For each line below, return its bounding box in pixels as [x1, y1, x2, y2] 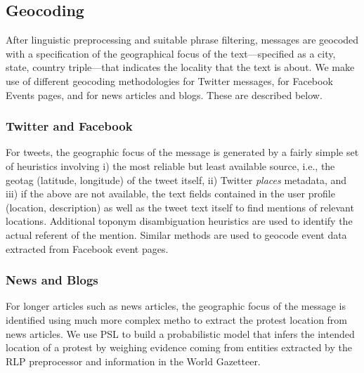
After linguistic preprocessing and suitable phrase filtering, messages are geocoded [6, 32, 359, 47]
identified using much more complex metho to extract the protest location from [6, 312, 348, 327]
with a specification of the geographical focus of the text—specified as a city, [6, 46, 336, 60]
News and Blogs [6, 271, 98, 289]
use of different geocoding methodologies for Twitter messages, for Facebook [6, 73, 333, 88]
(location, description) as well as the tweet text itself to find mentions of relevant [6, 199, 354, 214]
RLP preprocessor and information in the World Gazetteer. [6, 353, 261, 368]
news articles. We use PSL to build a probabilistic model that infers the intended [6, 326, 355, 341]
